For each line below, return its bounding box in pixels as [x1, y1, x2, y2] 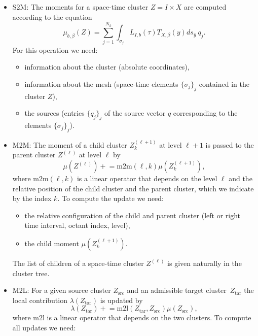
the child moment [24, 238, 79, 248]
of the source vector [104, 108, 166, 118]
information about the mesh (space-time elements [24, 79, 178, 89]
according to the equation [12, 11, 92, 22]
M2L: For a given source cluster [12, 285, 111, 295]
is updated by [100, 294, 143, 305]
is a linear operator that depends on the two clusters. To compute [47, 312, 251, 323]
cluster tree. [12, 267, 50, 278]
